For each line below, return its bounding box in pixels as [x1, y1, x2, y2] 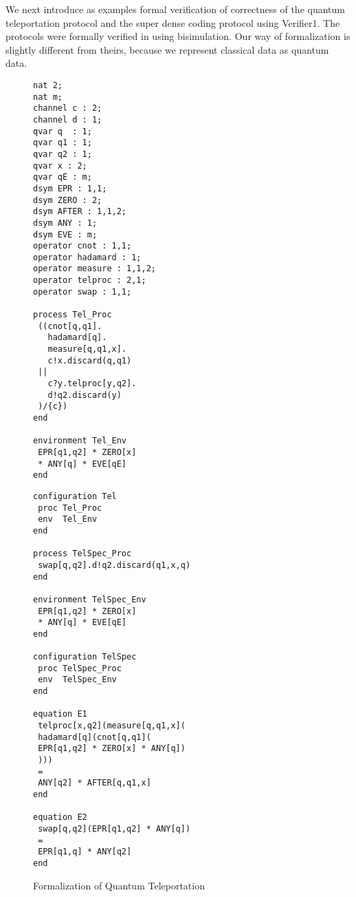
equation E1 [33, 709, 87, 719]
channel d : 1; [33, 114, 102, 125]
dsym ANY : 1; [33, 218, 98, 228]
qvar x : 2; [33, 160, 87, 171]
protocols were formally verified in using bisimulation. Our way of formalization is [5, 29, 351, 43]
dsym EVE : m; [33, 229, 98, 240]
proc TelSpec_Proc [38, 663, 122, 673]
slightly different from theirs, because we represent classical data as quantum [5, 42, 329, 56]
